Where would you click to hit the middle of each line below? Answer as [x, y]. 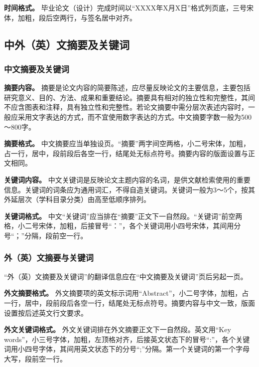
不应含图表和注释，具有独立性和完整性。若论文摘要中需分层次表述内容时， [126, 107]
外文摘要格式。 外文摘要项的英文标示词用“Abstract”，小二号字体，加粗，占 [127, 293]
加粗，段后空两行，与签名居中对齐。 [77, 17]
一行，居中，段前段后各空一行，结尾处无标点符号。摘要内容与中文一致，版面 [129, 302]
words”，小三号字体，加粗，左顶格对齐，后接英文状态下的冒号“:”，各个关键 [127, 339]
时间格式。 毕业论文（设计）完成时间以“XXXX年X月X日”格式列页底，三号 [125, 7]
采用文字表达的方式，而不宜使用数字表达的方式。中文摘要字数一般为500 [134, 116]
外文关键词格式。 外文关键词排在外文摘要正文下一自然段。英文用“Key [118, 329]
